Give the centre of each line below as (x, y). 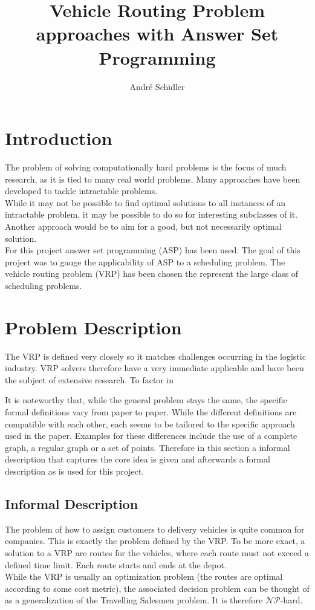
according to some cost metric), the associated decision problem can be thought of (157, 588)
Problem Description (93, 327)
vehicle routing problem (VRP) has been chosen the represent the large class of (152, 274)
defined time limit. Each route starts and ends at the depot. (116, 564)
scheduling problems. (44, 285)
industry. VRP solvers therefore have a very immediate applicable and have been (154, 368)
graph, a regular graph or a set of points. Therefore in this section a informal (148, 447)
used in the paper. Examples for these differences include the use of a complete (151, 436)
